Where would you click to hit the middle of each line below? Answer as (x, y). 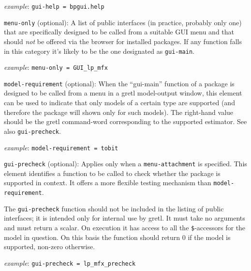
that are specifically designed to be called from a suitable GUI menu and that (119, 32)
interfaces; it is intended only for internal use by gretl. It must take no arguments (125, 218)
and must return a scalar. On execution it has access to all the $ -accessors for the (125, 227)
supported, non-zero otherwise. (50, 247)
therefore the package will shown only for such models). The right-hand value (119, 112)
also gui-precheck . (32, 131)
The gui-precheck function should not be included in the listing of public (114, 208)
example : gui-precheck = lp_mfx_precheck (70, 263)
